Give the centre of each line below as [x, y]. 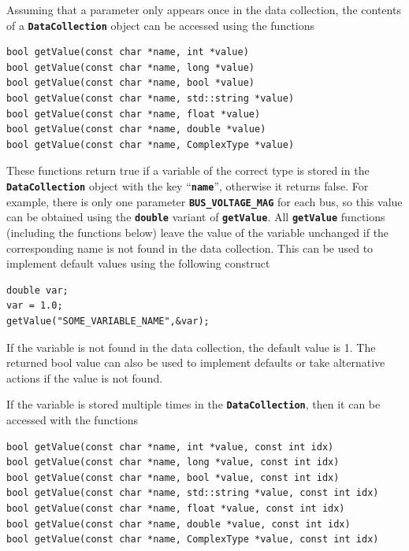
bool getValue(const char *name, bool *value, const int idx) [173, 477]
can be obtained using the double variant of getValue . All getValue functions [196, 217]
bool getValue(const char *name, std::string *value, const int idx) [193, 493]
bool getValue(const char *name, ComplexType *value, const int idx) [193, 540]
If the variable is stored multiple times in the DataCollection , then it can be [193, 404]
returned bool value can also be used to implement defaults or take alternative [196, 362]
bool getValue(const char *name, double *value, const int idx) [178, 524]
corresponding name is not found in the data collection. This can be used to [190, 248]
